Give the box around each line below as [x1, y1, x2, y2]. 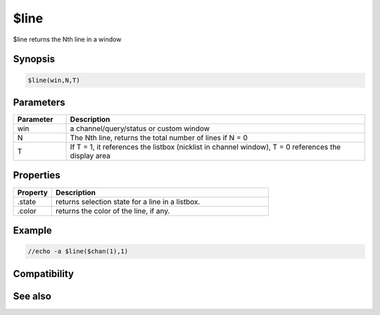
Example [13, 224, 52, 236]
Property [17, 187, 49, 197]
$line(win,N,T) [27, 76, 80, 84]
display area [70, 151, 110, 161]
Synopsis [13, 53, 56, 65]
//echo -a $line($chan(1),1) [27, 248, 129, 255]
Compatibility [13, 267, 74, 280]
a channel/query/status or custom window [70, 123, 210, 133]
